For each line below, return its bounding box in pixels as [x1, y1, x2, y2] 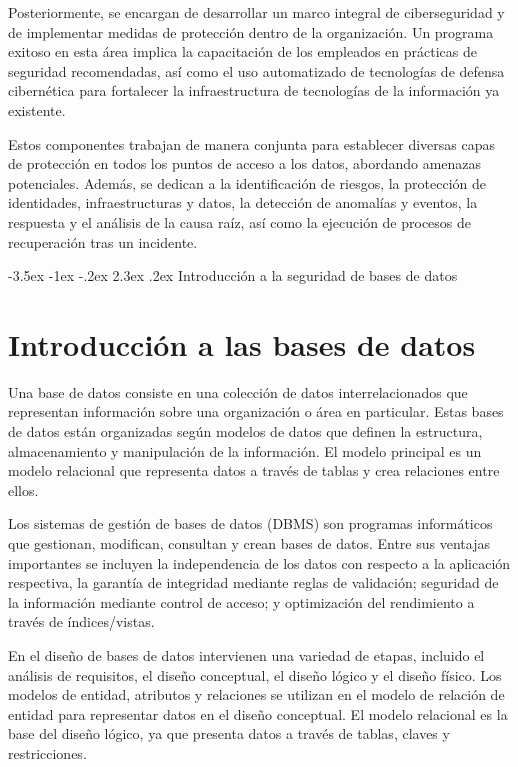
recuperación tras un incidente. [8, 231, 198, 252]
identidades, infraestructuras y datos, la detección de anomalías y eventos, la [8, 192, 478, 213]
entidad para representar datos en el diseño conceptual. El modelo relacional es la [8, 703, 508, 724]
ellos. [8, 479, 39, 500]
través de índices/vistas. [8, 611, 155, 632]
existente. [8, 99, 66, 120]
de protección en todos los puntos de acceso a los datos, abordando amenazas [8, 153, 482, 174]
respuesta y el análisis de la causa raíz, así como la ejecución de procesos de [8, 211, 472, 232]
